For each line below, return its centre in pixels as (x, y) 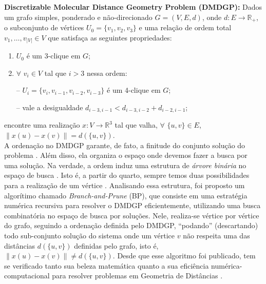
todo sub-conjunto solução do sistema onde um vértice (90, 235)
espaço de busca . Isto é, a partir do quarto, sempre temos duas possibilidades (127, 175)
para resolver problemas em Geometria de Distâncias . (137, 276)
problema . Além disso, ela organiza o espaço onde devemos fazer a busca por (126, 155)
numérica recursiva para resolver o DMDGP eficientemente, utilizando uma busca (132, 205)
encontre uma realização (42, 125)
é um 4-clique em (134, 90)
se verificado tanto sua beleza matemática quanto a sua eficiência (107, 265)
